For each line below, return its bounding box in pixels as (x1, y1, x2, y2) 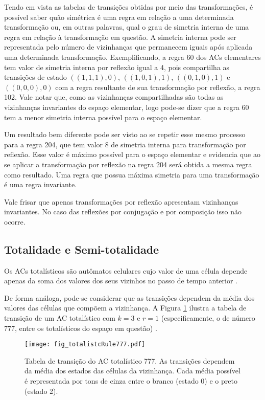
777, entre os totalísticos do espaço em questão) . (4, 322, 157, 333)
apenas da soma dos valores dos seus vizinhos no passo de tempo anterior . (4, 275, 238, 286)
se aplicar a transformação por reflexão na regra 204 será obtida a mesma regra (4, 159, 252, 169)
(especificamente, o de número (161, 313, 255, 323)
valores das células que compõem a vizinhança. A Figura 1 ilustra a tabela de (4, 302, 247, 313)
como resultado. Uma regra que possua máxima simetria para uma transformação (4, 169, 259, 180)
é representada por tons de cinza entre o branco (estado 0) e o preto (25, 375, 237, 386)
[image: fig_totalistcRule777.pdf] (25, 341, 146, 348)
